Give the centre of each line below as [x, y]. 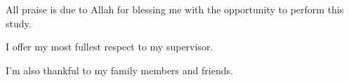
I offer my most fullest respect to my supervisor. [110, 47]
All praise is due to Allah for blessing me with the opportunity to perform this [175, 9]
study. [19, 23]
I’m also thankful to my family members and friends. [119, 70]
